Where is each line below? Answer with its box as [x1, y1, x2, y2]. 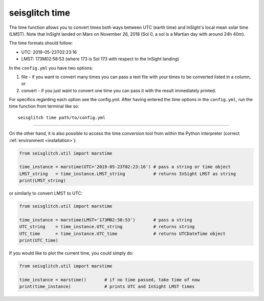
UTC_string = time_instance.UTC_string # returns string [19, 224, 195, 230]
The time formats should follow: [9, 40, 73, 46]
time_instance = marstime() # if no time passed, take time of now [19, 277, 200, 282]
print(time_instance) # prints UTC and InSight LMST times [19, 284, 195, 289]
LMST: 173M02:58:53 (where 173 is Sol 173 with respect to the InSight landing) [21, 56, 179, 62]
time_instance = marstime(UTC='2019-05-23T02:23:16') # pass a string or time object [19, 164, 231, 170]
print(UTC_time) [19, 237, 59, 243]
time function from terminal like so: [9, 103, 79, 109]
